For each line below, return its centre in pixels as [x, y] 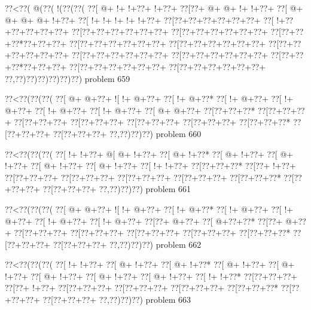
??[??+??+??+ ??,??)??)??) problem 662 [127, 244]
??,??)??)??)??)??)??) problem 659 [68, 78]
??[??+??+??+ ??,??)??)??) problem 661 [117, 189]
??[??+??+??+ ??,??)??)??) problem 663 [117, 300]
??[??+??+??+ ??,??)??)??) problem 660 [127, 133]
